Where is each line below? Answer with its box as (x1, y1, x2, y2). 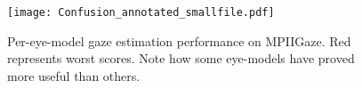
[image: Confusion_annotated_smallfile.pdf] (7, 6, 275, 19)
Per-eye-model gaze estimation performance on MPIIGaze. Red (7, 31, 351, 50)
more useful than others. (7, 66, 141, 84)
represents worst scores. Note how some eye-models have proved (7, 49, 355, 68)
